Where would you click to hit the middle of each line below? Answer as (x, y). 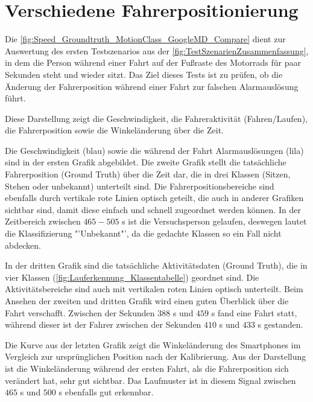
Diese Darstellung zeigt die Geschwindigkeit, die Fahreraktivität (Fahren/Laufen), (156, 118)
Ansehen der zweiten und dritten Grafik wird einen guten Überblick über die (147, 301)
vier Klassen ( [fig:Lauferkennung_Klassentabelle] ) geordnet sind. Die (132, 277)
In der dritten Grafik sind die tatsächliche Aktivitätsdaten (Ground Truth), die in (156, 265)
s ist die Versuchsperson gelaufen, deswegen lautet (214, 221)
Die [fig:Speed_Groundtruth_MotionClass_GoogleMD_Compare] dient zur (145, 39)
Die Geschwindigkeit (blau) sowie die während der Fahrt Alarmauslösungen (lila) (154, 150)
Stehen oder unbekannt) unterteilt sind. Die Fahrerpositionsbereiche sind (140, 186)
